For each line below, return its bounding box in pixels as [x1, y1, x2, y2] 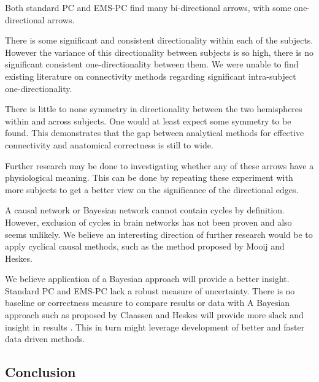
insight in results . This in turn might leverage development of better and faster [5, 320, 305, 333]
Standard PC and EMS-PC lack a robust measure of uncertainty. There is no [5, 284, 295, 297]
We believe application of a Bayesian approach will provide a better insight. [5, 272, 290, 285]
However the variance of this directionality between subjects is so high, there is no [5, 45, 314, 58]
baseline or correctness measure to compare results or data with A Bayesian [5, 296, 290, 309]
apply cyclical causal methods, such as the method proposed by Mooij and [5, 240, 285, 253]
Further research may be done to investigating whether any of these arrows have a [5, 159, 314, 172]
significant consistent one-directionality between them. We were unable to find [5, 58, 299, 71]
